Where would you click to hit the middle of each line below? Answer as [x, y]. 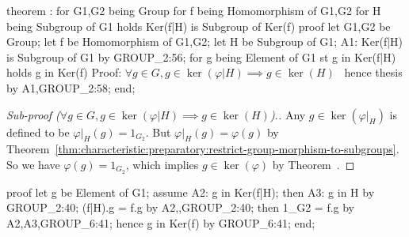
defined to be [38, 132]
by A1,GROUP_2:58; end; [71, 87]
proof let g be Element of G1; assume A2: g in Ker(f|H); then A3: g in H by [191, 192]
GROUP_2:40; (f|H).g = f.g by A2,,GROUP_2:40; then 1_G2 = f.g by [181, 207]
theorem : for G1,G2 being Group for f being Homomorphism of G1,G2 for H [194, 10]
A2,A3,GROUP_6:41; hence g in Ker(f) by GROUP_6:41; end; [161, 223]
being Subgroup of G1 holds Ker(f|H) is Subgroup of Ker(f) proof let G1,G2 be [199, 26]
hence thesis [373, 72]
